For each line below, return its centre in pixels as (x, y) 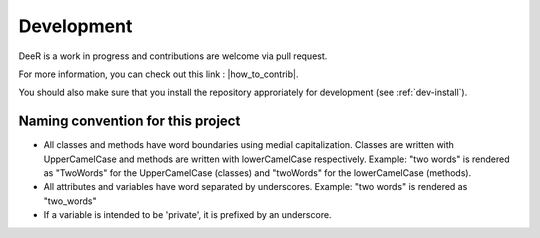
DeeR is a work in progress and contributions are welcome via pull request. (173, 56)
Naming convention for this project (129, 121)
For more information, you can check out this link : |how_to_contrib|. (158, 74)
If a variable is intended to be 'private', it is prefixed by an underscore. (187, 215)
